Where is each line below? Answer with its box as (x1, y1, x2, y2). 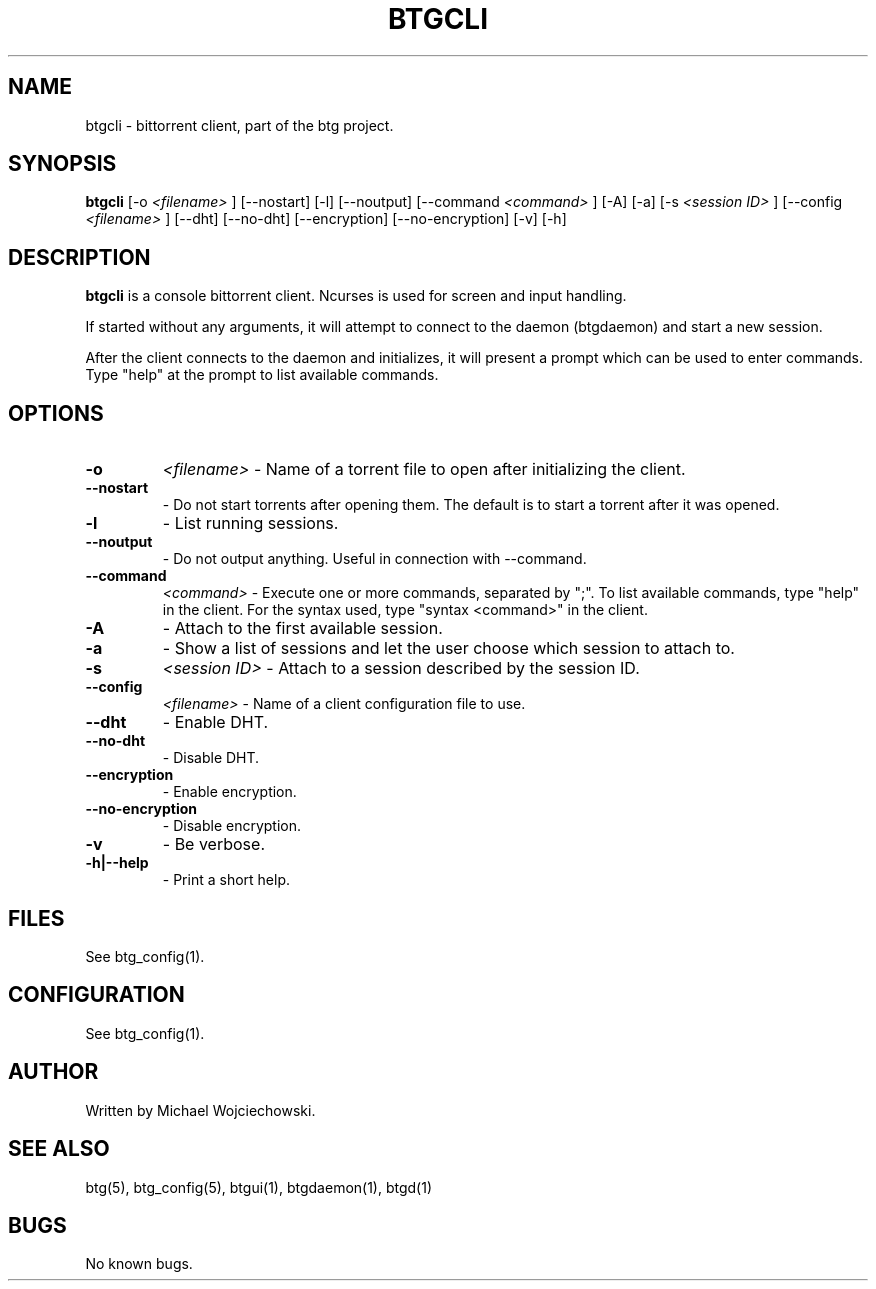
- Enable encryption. (162, 783, 297, 801)
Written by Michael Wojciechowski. (85, 1101, 316, 1119)
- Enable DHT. (162, 712, 269, 733)
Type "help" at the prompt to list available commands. (85, 366, 439, 384)
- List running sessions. (162, 513, 339, 534)
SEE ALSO (8, 1136, 110, 1162)
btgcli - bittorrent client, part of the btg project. (85, 116, 394, 134)
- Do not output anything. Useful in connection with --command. (162, 550, 587, 568)
